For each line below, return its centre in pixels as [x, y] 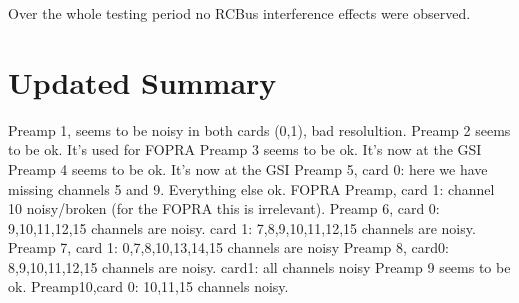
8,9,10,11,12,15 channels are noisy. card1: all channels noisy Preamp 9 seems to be [259, 266]
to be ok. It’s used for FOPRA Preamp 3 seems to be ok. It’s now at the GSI [245, 149]
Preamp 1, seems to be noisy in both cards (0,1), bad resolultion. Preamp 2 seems [259, 129]
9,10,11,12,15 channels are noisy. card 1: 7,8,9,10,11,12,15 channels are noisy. [242, 227]
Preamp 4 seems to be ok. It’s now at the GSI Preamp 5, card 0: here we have [248, 168]
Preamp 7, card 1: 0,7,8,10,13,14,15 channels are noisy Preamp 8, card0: [228, 247]
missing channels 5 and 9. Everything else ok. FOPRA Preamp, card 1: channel [251, 188]
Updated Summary [142, 81]
